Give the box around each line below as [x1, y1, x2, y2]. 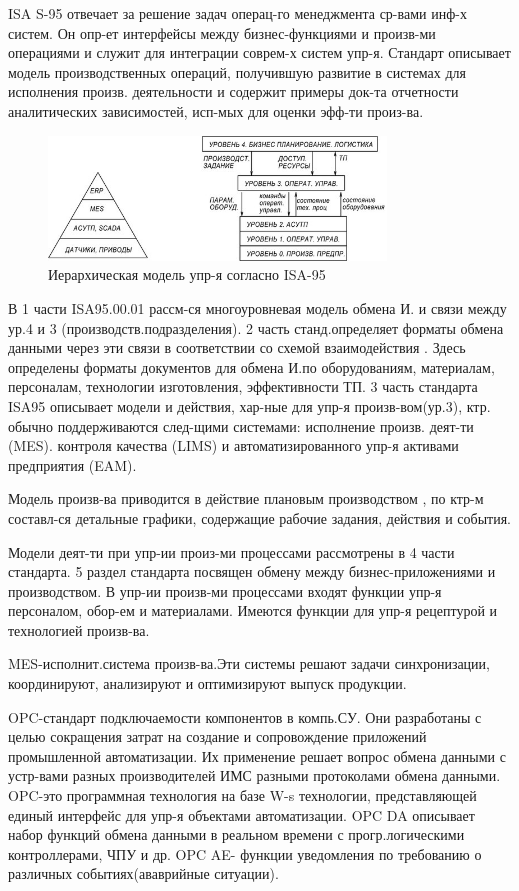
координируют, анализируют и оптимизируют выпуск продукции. [8, 673, 407, 694]
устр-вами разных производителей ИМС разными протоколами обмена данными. [8, 765, 501, 786]
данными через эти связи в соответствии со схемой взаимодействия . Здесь [8, 337, 466, 358]
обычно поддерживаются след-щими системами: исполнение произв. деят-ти [8, 415, 474, 436]
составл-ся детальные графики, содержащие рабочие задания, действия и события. [8, 507, 511, 528]
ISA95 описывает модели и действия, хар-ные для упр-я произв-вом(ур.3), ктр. [8, 395, 491, 416]
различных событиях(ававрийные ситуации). [8, 863, 279, 884]
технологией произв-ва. [8, 619, 150, 640]
